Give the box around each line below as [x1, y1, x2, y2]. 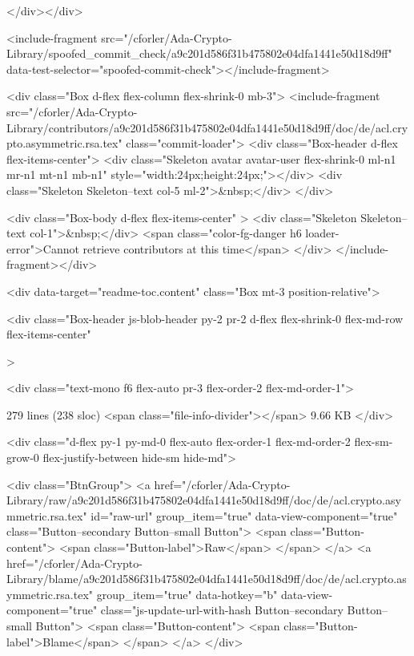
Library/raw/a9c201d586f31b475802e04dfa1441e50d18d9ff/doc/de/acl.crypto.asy [6, 492, 401, 508]
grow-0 [6, 449, 39, 466]
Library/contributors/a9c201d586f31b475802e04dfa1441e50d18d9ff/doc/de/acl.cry [6, 119, 408, 136]
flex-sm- [354, 433, 393, 450]
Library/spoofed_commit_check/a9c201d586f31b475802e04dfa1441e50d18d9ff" [6, 45, 392, 62]
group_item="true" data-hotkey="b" [96, 585, 278, 602]
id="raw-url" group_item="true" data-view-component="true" [90, 507, 398, 524]
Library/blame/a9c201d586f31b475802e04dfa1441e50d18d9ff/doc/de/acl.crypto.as [6, 570, 407, 587]
